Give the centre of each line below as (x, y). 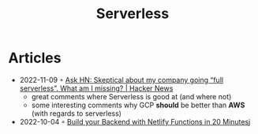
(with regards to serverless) (77, 113)
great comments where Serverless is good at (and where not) (131, 96)
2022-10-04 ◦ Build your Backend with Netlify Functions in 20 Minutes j (135, 121)
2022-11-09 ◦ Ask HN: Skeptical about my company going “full (121, 80)
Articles (35, 58)
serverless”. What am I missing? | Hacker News (96, 88)
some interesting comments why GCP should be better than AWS (138, 105)
